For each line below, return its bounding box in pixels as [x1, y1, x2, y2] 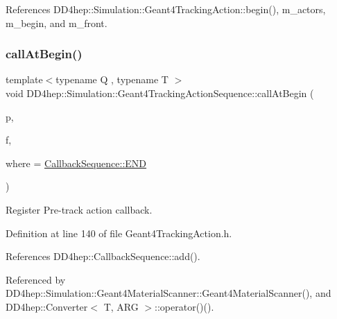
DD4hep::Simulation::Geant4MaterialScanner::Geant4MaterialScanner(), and [6, 286, 331, 300]
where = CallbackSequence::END [6, 155, 147, 170]
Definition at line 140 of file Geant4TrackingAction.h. [6, 225, 232, 240]
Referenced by [6, 272, 66, 286]
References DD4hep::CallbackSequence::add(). [6, 249, 200, 264]
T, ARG [103, 299, 139, 313]
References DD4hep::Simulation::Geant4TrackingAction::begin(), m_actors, [6, 2, 326, 16]
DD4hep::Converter [6, 299, 88, 313]
